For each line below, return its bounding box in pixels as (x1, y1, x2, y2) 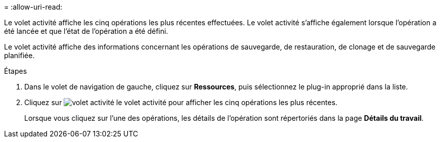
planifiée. (4, 51, 35, 60)
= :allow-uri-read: (4, 3, 63, 11)
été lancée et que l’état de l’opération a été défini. (4, 27, 168, 35)
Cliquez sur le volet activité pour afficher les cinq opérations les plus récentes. (24, 98, 337, 107)
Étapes (4, 67, 27, 75)
